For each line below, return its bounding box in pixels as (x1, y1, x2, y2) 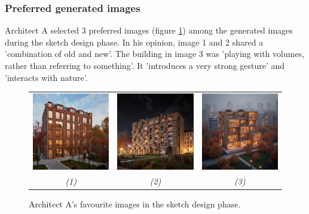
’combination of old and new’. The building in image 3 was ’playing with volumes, (5, 47, 305, 60)
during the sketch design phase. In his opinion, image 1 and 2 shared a (5, 35, 264, 48)
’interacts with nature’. (5, 71, 88, 83)
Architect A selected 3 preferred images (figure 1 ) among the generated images (5, 24, 293, 37)
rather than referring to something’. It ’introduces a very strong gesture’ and (5, 59, 285, 71)
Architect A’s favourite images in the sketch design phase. (29, 198, 241, 210)
